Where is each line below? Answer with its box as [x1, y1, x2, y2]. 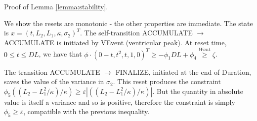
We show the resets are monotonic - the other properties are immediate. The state [4, 18, 253, 28]
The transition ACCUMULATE [4, 66, 100, 77]
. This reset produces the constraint [113, 76, 221, 87]
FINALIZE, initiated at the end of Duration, [115, 66, 251, 77]
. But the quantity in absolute [152, 86, 243, 96]
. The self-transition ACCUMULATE [80, 28, 193, 38]
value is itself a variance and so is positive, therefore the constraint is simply [4, 96, 235, 107]
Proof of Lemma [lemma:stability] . [4, 1, 108, 11]
